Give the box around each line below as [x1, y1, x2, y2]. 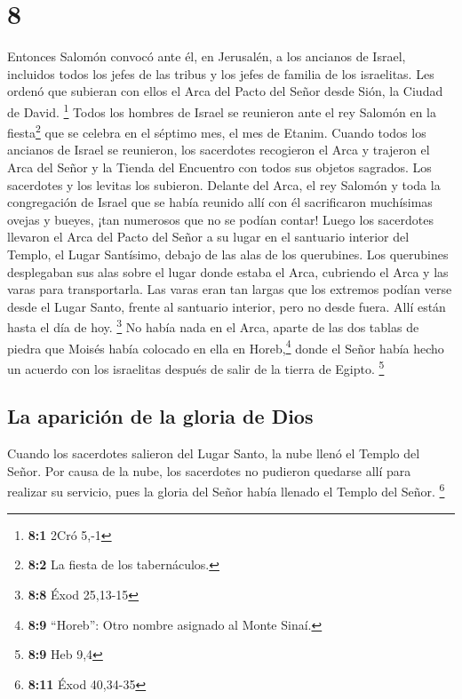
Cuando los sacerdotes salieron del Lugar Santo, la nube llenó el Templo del [7, 444, 420, 463]
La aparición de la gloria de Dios [7, 402, 314, 430]
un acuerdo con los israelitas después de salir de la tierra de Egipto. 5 [7, 356, 385, 377]
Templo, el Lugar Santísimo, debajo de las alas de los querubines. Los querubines [7, 244, 449, 263]
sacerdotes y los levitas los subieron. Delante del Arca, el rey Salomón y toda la [7, 175, 441, 194]
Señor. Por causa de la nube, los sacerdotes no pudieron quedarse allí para [7, 461, 411, 480]
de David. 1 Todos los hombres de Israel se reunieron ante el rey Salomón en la [7, 99, 436, 121]
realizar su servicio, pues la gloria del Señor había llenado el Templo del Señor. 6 [7, 480, 445, 501]
